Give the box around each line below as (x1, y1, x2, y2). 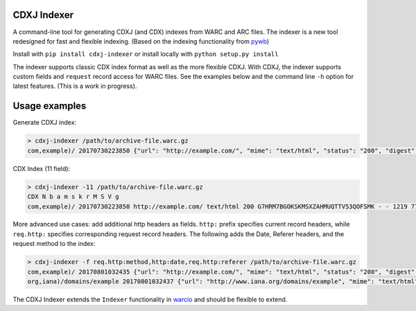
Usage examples (12, 100, 87, 112)
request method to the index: (12, 240, 96, 248)
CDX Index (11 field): (12, 164, 71, 172)
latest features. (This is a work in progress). (12, 82, 137, 90)
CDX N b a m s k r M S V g (27, 193, 119, 201)
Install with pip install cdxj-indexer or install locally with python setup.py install (12, 50, 279, 58)
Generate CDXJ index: (12, 118, 76, 127)
